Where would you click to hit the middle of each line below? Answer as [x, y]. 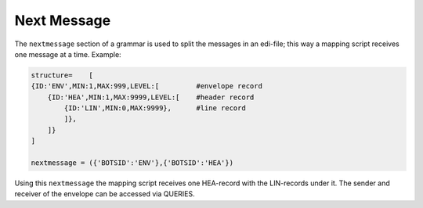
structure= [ [62, 75]
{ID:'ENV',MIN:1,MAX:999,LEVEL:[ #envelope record [146, 86]
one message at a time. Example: [68, 54]
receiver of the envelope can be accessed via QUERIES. [105, 194]
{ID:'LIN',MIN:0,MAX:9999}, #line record [155, 108]
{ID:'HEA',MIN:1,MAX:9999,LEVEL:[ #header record [151, 97]
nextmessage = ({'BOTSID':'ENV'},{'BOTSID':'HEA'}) [132, 163]
